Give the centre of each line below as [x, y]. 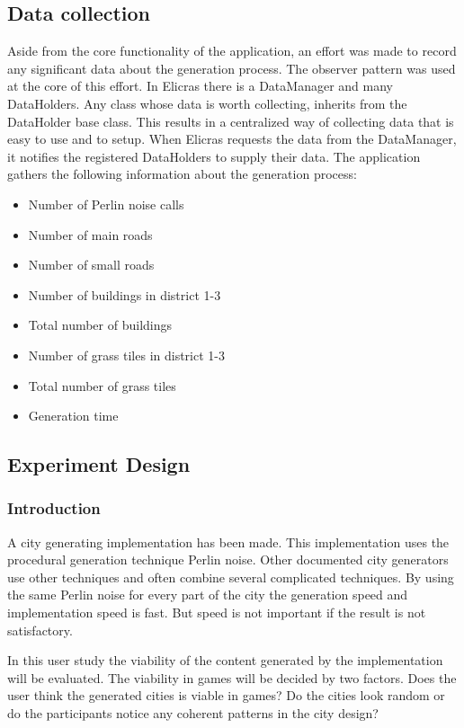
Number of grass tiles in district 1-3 [126, 355]
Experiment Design [99, 464]
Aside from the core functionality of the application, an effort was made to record [232, 51]
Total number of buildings [100, 325]
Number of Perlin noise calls [106, 204]
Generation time [73, 416]
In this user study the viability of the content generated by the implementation [225, 660]
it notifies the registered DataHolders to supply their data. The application [214, 156]
